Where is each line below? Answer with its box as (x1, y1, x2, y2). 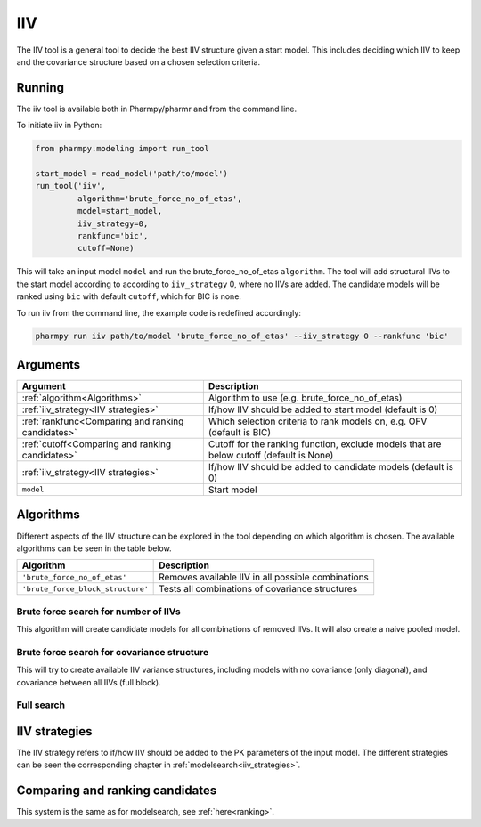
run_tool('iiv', (35, 181, 107, 191)
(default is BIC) (208, 426, 272, 438)
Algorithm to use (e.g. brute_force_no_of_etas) (208, 392, 403, 404)
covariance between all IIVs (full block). (16, 677, 161, 687)
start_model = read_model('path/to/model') (35, 169, 229, 178)
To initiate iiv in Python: (16, 120, 102, 131)
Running (16, 80, 65, 95)
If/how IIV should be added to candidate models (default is (208, 460, 454, 473)
